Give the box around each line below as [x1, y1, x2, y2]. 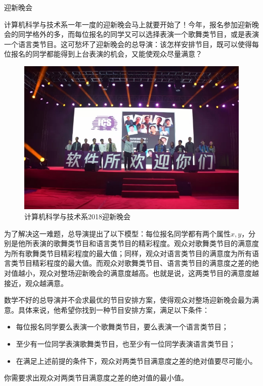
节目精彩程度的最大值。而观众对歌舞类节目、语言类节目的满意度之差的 [18, 258, 252, 268]
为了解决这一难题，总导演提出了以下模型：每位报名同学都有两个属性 [4, 228, 231, 238]
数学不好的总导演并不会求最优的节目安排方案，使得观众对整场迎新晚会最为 [4, 295, 252, 305]
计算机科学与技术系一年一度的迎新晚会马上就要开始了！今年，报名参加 [4, 19, 238, 29]
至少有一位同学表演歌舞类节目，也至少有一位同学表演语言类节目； [16, 338, 236, 349]
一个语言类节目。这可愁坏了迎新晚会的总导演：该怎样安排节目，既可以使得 [4, 38, 252, 49]
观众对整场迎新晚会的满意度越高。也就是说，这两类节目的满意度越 [39, 267, 259, 278]
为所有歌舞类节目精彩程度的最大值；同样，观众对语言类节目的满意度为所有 [4, 248, 252, 258]
